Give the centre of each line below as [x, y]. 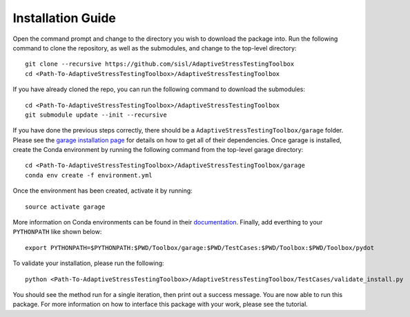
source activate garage [65, 206]
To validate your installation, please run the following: [89, 263]
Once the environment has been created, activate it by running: [102, 191]
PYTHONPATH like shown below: [57, 232]
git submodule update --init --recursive [96, 115]
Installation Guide [65, 18]
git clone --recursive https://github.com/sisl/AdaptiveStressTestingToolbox [160, 64]
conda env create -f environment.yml [89, 175]
